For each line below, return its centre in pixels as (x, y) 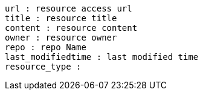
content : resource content (71, 28)
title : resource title (61, 18)
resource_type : (43, 67)
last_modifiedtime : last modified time (102, 57)
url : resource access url (69, 8)
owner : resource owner (61, 38)
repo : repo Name (46, 47)
